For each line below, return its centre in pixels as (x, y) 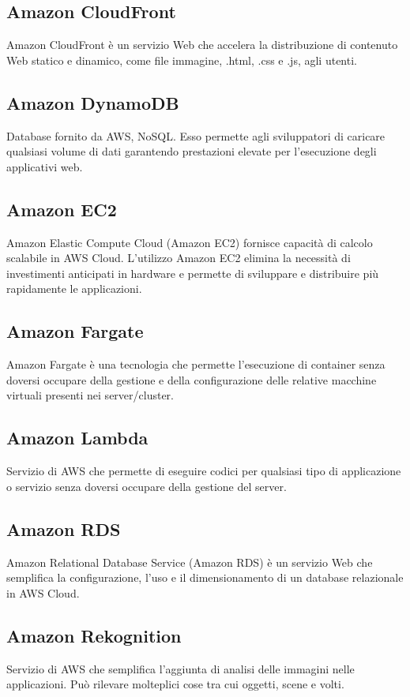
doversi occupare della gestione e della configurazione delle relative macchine (192, 379)
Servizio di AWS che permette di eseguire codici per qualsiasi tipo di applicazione (204, 471)
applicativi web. (45, 166)
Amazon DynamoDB (93, 102)
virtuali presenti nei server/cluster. (90, 395)
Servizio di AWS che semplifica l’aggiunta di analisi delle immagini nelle (181, 668)
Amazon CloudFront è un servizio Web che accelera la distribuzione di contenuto (202, 45)
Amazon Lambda (77, 438)
